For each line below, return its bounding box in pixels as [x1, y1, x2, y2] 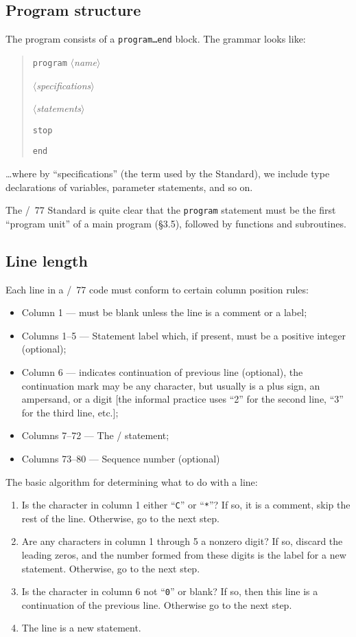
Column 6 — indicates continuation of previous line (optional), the [21, 365, 303, 379]
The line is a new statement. [21, 621, 141, 635]
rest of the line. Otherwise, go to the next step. [21, 511, 219, 525]
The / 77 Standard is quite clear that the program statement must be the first [5, 203, 336, 217]
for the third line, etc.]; [21, 405, 119, 419]
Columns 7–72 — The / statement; [21, 428, 169, 443]
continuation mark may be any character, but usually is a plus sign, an [21, 378, 320, 392]
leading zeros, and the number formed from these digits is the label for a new [21, 548, 346, 562]
